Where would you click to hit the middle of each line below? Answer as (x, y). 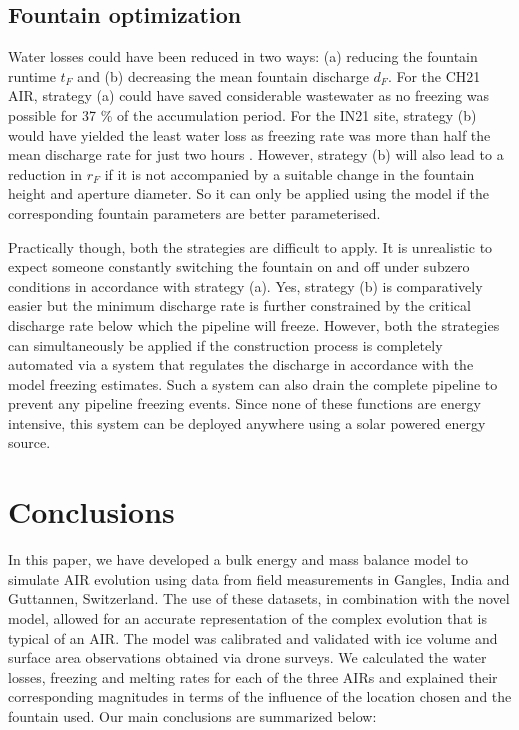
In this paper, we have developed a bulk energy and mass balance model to (238, 559)
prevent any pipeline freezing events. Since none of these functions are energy (244, 403)
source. (29, 442)
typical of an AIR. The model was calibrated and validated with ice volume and (253, 637)
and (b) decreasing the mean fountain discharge (223, 75)
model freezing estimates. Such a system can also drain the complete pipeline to (253, 383)
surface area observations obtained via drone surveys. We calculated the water (247, 657)
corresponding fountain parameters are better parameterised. (194, 212)
